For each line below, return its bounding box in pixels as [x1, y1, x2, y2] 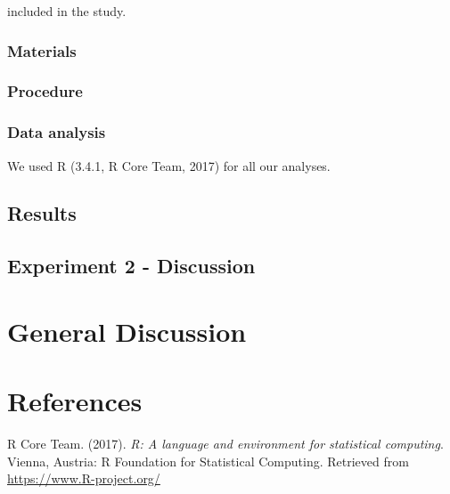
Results [7, 199, 77, 227]
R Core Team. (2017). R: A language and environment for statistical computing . [7, 434, 444, 453]
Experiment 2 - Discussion [7, 252, 256, 279]
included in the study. [7, 2, 127, 20]
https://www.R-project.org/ [7, 469, 160, 488]
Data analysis [7, 121, 106, 143]
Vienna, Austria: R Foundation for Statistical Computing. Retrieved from [7, 451, 409, 470]
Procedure [7, 80, 83, 102]
